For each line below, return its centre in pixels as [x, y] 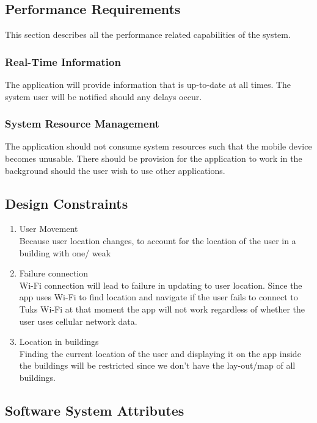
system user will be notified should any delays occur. [104, 96]
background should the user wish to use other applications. [115, 170]
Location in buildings [59, 342]
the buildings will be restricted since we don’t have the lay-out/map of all [157, 365]
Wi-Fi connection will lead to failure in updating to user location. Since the [161, 285]
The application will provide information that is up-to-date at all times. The [148, 85]
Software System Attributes [95, 410]
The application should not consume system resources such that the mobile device [158, 146]
